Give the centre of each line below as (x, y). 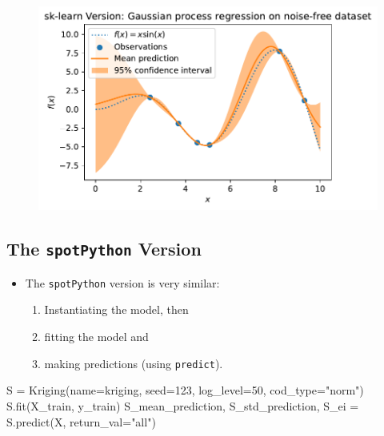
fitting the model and (96, 337)
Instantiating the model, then (116, 309)
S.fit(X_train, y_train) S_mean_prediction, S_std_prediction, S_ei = (183, 405)
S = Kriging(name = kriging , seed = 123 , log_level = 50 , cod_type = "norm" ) (185, 390)
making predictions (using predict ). (134, 363)
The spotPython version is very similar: (122, 282)
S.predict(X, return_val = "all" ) (81, 421)
